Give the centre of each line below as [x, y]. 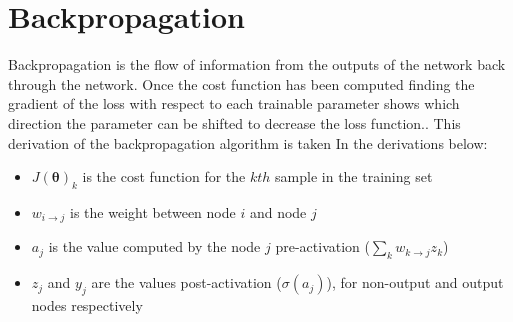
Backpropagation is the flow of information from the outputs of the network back [257, 64]
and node [278, 211]
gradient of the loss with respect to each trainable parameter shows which [234, 103]
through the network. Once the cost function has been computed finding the [241, 83]
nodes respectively [87, 304]
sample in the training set [354, 176]
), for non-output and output [415, 282]
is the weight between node [153, 211]
